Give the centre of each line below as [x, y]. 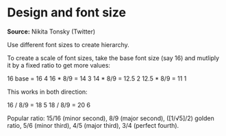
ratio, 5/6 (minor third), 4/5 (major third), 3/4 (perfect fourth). [93, 125]
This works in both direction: [47, 92]
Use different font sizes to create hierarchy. [68, 44]
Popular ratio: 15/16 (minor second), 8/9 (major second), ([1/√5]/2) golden [111, 118]
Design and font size [67, 13]
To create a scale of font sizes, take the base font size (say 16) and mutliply [113, 58]
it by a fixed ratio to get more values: [59, 65]
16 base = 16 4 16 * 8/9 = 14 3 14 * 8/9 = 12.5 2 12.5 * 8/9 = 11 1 [97, 78]
